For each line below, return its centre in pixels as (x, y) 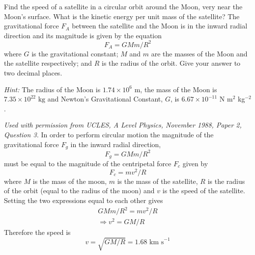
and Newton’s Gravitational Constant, (105, 99)
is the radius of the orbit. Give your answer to (171, 63)
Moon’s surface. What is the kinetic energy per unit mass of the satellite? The (122, 16)
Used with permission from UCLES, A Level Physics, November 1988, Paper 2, (123, 125)
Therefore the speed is (37, 232)
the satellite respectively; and (48, 63)
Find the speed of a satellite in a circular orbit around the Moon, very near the (123, 6)
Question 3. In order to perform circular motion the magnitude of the (109, 135)
